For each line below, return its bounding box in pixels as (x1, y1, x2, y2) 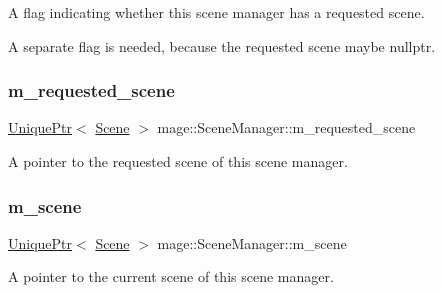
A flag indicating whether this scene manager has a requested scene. (8, 2, 425, 22)
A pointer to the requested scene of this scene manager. (8, 151, 348, 171)
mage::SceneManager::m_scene (157, 232, 347, 253)
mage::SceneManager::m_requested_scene (157, 117, 416, 138)
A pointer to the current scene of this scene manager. (8, 266, 334, 287)
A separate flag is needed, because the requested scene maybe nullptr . (8, 35, 436, 56)
